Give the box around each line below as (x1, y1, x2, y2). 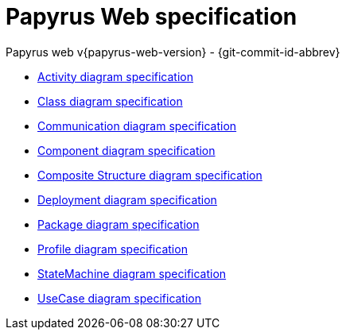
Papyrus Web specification (6, 3, 297, 30)
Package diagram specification (37, 217, 200, 231)
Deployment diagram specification (37, 192, 217, 207)
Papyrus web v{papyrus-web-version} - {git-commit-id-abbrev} (6, 44, 340, 59)
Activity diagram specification (37, 69, 194, 83)
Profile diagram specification (37, 241, 188, 256)
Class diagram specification (37, 94, 183, 108)
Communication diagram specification (37, 118, 237, 133)
